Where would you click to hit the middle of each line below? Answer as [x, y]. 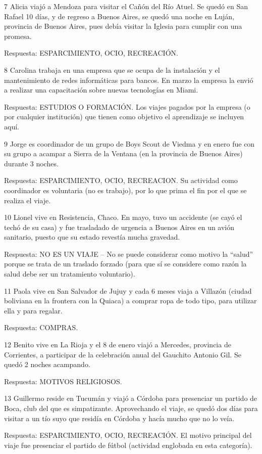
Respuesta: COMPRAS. [41, 327]
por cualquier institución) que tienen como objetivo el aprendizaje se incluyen [124, 117]
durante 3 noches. [31, 163]
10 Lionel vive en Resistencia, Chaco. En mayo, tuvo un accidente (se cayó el [123, 217]
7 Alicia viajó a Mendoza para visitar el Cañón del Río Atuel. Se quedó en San [126, 6]
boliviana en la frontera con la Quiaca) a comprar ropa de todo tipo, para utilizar [130, 301]
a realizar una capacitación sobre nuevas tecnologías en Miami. [101, 90]
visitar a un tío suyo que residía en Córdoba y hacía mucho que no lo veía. [119, 418]
